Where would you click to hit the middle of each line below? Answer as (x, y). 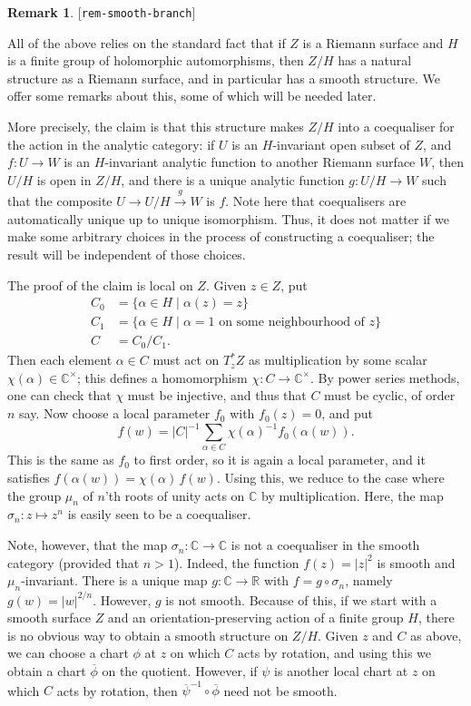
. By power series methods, (385, 377)
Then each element (60, 360)
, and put (348, 413)
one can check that (59, 395)
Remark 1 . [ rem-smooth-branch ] (102, 12)
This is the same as (61, 460)
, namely (369, 580)
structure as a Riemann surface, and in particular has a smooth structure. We (224, 78)
